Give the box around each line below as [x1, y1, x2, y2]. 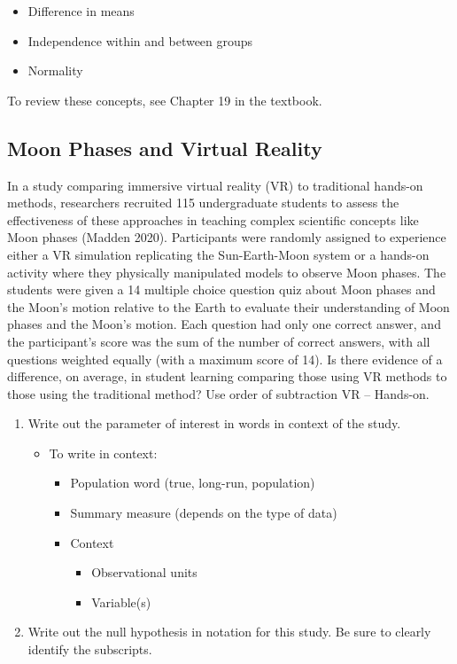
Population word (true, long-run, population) [70, 473, 315, 492]
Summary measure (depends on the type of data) [70, 504, 337, 522]
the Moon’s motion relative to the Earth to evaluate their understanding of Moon [7, 297, 450, 316]
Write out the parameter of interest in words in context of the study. [27, 414, 401, 433]
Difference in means [27, 2, 135, 20]
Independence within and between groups [27, 31, 253, 50]
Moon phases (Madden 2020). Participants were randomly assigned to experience [7, 228, 446, 246]
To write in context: [49, 443, 158, 462]
